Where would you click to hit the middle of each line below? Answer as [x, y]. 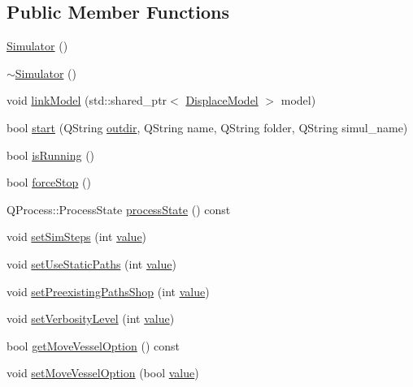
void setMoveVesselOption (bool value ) [103, 373]
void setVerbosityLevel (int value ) [91, 318]
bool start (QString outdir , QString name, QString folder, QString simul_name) [207, 127]
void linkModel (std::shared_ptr [87, 100]
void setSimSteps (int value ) [77, 236]
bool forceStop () [49, 182]
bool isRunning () [51, 155]
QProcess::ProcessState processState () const [119, 209]
